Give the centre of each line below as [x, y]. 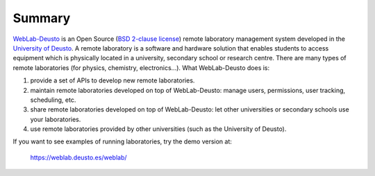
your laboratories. [56, 119]
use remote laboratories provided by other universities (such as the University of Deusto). [158, 129]
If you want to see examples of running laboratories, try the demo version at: [123, 141]
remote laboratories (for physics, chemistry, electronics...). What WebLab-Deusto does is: [141, 68]
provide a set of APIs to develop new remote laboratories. [112, 80]
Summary [42, 18]
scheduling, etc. [53, 100]
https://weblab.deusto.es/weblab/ [78, 157]
